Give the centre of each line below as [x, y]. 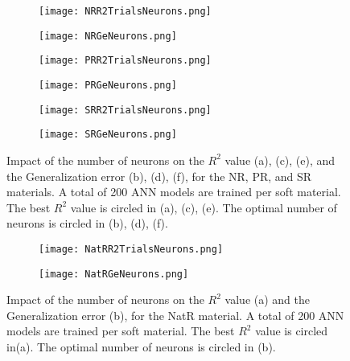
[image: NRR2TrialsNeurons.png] [125, 11]
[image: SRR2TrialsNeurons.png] [125, 110]
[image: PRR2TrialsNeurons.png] [125, 61]
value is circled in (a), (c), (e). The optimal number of [204, 207]
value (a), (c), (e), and [280, 160]
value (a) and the [267, 299]
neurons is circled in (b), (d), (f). [87, 223]
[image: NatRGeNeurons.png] [114, 274]
